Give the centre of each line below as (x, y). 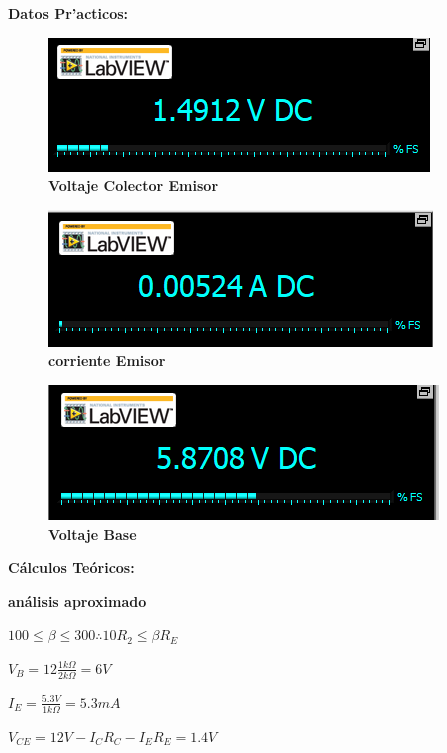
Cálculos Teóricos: (71, 567)
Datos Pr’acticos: (68, 13)
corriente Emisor (107, 360)
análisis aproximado (77, 600)
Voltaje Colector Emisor (133, 185)
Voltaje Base (92, 533)
